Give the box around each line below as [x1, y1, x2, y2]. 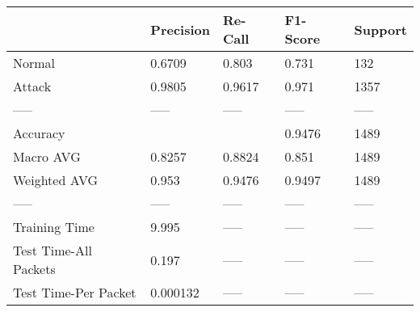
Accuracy [13, 124, 65, 142]
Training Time [13, 217, 94, 236]
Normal [13, 53, 56, 72]
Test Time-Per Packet [13, 283, 136, 301]
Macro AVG [13, 147, 81, 166]
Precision [150, 19, 210, 39]
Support [354, 19, 407, 39]
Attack [13, 77, 52, 95]
